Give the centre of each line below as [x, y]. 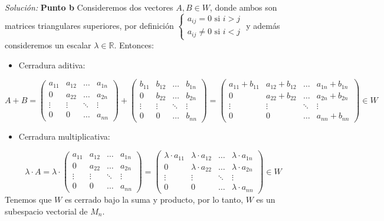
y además [263, 25]
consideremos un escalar [48, 45]
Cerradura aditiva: [52, 65]
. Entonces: [134, 45]
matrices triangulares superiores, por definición [89, 25]
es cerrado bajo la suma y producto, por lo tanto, [154, 199]
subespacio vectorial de [46, 211]
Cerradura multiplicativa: [64, 136]
